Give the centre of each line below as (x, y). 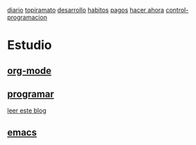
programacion (27, 17)
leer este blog (27, 110)
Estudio (29, 45)
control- (177, 10)
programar (30, 94)
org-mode (29, 71)
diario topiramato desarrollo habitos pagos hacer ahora (86, 10)
